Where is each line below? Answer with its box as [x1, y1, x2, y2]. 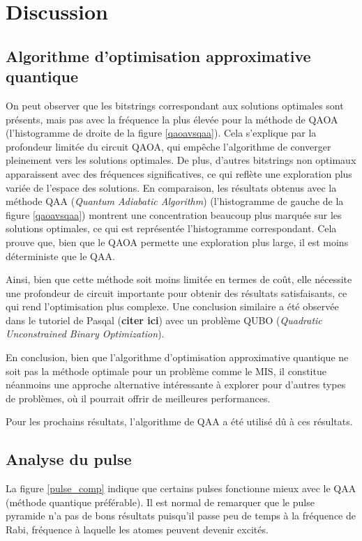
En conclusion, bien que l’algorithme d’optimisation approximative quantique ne [6, 350, 349, 365]
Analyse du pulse [6, 448, 132, 470]
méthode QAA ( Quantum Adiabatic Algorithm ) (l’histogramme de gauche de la [6, 194, 344, 208]
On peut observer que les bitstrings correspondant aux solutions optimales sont [6, 98, 344, 112]
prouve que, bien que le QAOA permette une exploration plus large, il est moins [6, 234, 349, 249]
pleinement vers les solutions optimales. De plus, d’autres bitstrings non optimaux [6, 153, 356, 167]
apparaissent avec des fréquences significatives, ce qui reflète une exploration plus [6, 166, 352, 181]
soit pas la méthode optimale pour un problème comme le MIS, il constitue [6, 363, 326, 378]
